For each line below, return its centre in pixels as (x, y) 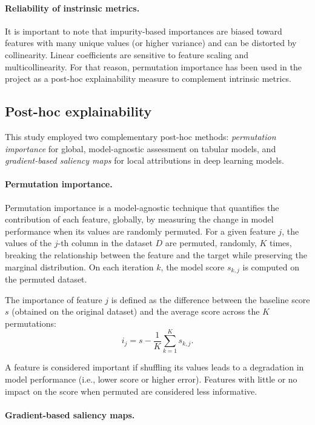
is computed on (271, 266)
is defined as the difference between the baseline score (211, 299)
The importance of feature (54, 299)
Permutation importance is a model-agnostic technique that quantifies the (142, 207)
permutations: (31, 323)
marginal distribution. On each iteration (79, 266)
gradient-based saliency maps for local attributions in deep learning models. (144, 160)
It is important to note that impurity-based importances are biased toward (144, 31)
